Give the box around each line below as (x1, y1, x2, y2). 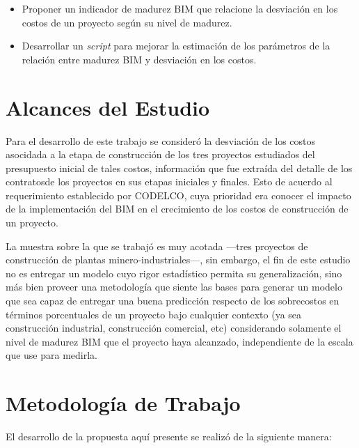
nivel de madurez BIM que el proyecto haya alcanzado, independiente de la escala (6, 334, 353, 348)
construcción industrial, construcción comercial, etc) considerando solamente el (6, 320, 342, 335)
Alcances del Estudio (6, 93, 210, 121)
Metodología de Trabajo (6, 389, 241, 417)
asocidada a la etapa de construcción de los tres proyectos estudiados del (6, 147, 315, 162)
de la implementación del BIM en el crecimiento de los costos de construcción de (6, 201, 349, 216)
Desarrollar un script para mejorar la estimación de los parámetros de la (22, 38, 330, 53)
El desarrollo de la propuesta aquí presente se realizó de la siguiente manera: (6, 429, 332, 444)
